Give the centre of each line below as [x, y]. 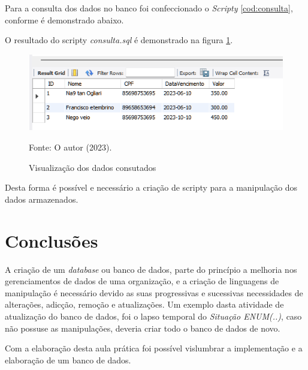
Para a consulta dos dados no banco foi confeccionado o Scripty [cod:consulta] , [149, 8]
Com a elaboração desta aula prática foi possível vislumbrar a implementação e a [154, 348]
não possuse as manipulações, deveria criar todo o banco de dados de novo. [143, 328]
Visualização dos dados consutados [93, 167]
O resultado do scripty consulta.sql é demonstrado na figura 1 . [119, 40]
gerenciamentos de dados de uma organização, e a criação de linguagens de [142, 281]
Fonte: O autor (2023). [70, 147]
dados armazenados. [42, 199]
